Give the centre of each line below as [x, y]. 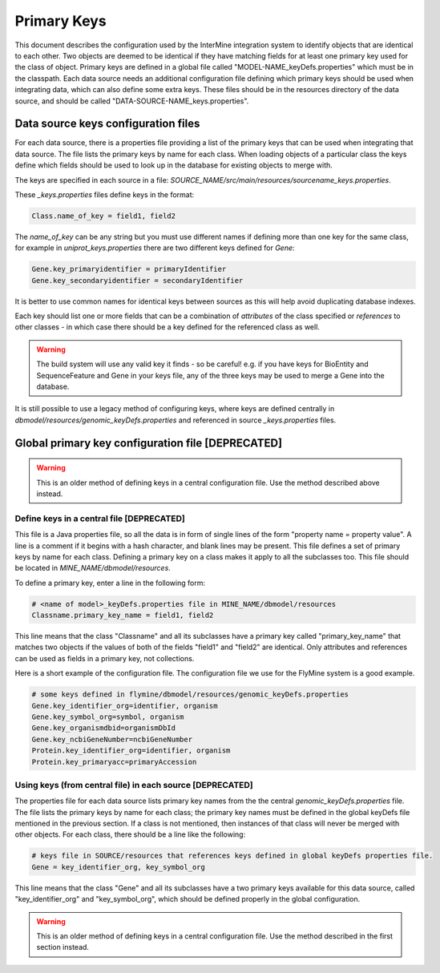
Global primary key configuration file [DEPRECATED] [149, 443]
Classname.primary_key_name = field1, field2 [123, 616]
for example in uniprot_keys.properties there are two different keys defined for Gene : [155, 248]
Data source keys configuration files [107, 124]
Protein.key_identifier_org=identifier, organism [131, 751]
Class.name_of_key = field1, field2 [104, 216]
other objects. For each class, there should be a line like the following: [130, 834]
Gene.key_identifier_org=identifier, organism [125, 706]
